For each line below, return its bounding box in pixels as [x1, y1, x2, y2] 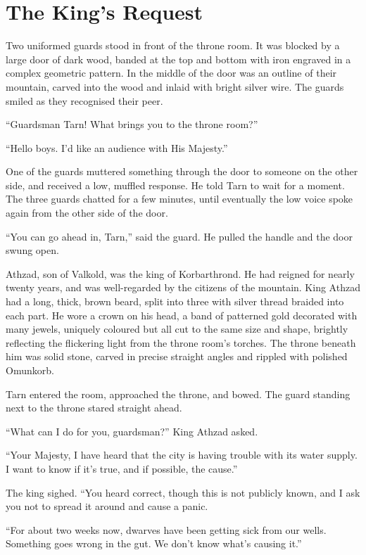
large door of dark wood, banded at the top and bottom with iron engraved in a [6, 51, 351, 66]
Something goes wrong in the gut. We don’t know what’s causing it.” [6, 536, 302, 551]
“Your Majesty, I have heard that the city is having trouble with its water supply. [6, 447, 358, 462]
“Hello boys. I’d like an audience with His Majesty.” [6, 140, 228, 155]
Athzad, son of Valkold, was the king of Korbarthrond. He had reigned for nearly [6, 266, 355, 281]
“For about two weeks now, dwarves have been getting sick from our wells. [6, 522, 327, 537]
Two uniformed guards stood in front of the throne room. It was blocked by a [6, 38, 340, 53]
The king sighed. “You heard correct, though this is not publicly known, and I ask [6, 485, 360, 499]
